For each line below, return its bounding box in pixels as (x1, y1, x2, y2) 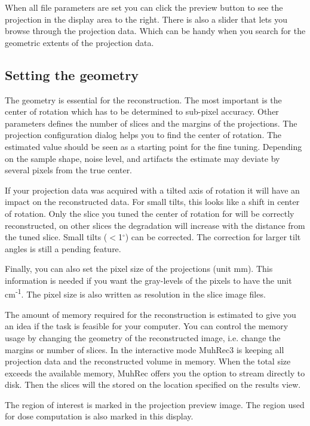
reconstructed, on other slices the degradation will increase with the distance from (5, 219, 305, 231)
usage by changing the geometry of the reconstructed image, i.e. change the (5, 331, 281, 344)
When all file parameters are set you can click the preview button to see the (5, 1, 283, 13)
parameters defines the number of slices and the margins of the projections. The (5, 117, 297, 129)
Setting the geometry (5, 65, 139, 84)
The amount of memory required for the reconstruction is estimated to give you (5, 308, 296, 320)
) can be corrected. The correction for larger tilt (125, 231, 301, 243)
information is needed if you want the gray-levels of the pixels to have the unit (5, 274, 292, 286)
